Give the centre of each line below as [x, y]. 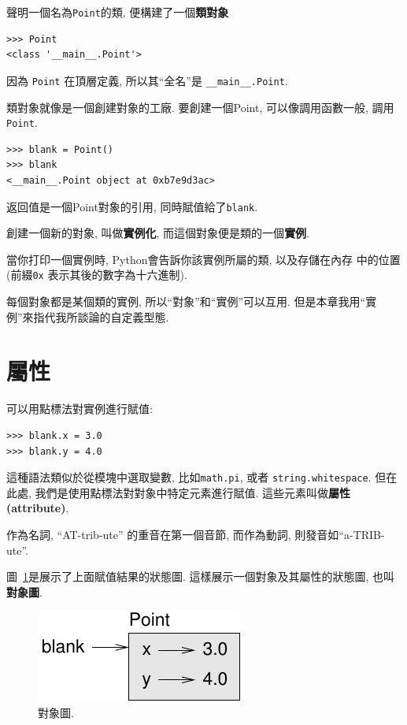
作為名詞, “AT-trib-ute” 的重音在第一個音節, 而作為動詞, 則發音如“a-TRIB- [196, 534]
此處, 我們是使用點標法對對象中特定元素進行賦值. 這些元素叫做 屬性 [179, 492]
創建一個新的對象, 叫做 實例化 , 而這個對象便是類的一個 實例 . [158, 233]
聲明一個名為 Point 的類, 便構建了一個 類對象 [118, 12]
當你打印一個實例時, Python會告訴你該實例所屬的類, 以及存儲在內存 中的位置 [203, 259]
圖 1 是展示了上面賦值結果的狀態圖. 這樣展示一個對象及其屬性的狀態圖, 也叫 [201, 576]
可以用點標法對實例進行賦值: [80, 409]
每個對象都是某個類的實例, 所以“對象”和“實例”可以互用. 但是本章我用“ [186, 301]
